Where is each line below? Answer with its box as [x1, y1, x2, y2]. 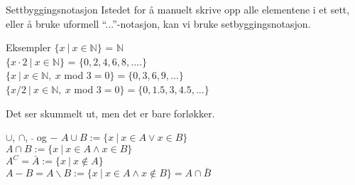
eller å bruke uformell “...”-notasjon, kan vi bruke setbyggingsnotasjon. [6, 16, 311, 31]
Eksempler [6, 40, 51, 55]
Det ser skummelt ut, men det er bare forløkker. [6, 105, 215, 120]
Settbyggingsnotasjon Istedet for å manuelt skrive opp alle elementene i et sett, [6, 2, 350, 16]
